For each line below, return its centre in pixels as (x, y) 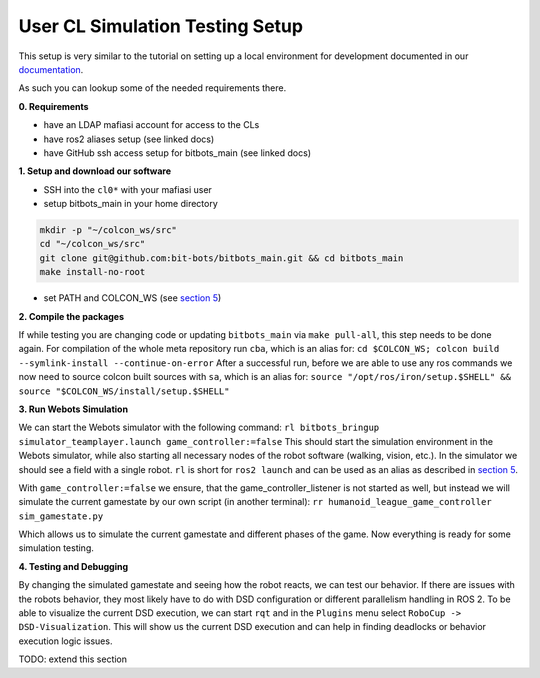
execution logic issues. (65, 641)
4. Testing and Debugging (73, 566)
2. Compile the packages (71, 316)
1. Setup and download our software (95, 171)
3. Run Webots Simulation (73, 409)
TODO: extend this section (73, 659)
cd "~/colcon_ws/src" (92, 244)
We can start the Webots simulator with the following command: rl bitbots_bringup (199, 427)
